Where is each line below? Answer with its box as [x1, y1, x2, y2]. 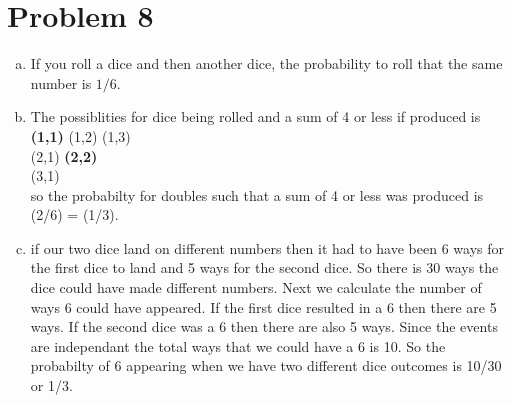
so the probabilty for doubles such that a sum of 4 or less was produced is [30, 184, 484, 205]
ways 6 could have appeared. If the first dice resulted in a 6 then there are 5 [30, 296, 497, 317]
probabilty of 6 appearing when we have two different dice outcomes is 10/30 [30, 355, 502, 376]
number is [30, 72, 92, 93]
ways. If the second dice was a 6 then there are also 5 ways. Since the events [30, 316, 498, 337]
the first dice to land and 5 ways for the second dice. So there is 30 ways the [30, 257, 499, 278]
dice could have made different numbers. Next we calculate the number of [30, 277, 482, 298]
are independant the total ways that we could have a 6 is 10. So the [30, 335, 446, 356]
